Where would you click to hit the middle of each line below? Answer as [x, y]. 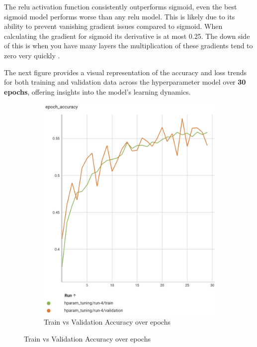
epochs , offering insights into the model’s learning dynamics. [97, 91]
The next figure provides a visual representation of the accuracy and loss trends [125, 72]
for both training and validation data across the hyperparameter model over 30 [125, 82]
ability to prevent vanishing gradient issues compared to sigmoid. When [113, 26]
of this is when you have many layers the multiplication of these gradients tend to [128, 46]
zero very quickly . [32, 55]
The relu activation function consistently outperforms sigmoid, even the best [121, 6]
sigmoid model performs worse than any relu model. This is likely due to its [120, 16]
